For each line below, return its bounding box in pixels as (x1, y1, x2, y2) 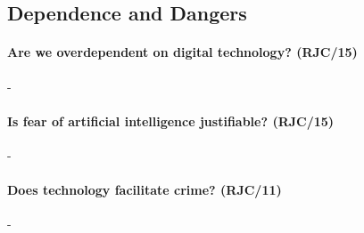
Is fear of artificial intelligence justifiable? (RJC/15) (7, 111, 335, 130)
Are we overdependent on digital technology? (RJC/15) (7, 43, 358, 61)
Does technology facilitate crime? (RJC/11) (7, 181, 282, 199)
